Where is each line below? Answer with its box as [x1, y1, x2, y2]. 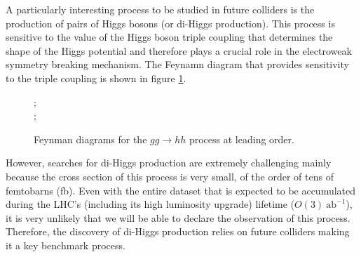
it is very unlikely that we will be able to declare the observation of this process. [6, 210, 350, 225]
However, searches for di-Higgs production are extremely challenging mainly [6, 155, 332, 170]
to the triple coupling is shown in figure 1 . [6, 70, 186, 85]
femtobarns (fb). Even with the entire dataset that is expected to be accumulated [6, 183, 356, 197]
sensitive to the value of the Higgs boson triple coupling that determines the [6, 29, 333, 44]
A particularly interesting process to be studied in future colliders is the [6, 2, 315, 16]
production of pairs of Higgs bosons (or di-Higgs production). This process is [6, 15, 335, 30]
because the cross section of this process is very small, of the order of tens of [6, 169, 334, 183]
